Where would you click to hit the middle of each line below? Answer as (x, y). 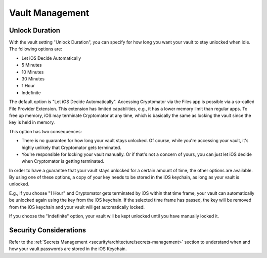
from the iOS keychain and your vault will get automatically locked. (77, 207)
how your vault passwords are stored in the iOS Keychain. (68, 249)
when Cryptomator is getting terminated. (63, 161)
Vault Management (49, 13)
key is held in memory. (32, 122)
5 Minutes (32, 65)
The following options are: (36, 49)
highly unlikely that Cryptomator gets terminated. (71, 147)
